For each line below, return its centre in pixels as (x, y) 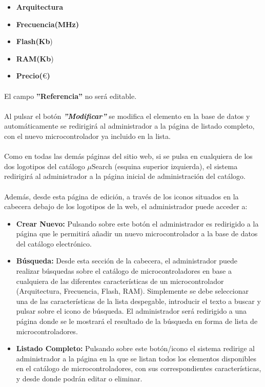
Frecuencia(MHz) (48, 24)
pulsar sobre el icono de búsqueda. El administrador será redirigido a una (131, 311)
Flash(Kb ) (34, 41)
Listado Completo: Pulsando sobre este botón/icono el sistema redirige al (135, 348)
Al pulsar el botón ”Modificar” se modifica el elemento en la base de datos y (127, 116)
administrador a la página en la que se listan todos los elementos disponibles (136, 358)
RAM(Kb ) (35, 58)
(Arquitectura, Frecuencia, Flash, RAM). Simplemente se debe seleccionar (132, 291)
